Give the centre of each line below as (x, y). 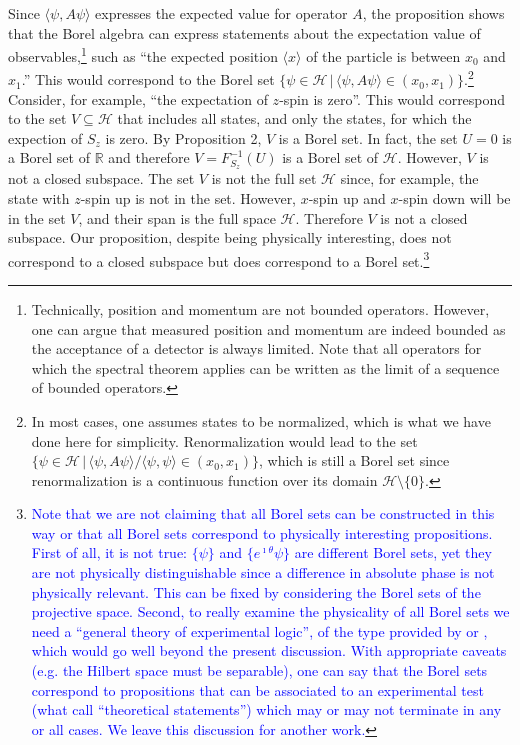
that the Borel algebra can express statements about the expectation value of (244, 32)
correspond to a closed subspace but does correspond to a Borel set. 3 (219, 259)
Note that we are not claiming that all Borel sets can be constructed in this (263, 513)
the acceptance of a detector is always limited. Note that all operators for (256, 348)
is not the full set (264, 178)
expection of (45, 137)
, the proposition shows (433, 13)
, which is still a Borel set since (354, 460)
